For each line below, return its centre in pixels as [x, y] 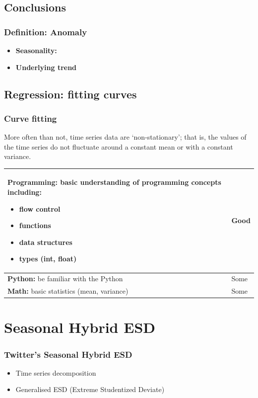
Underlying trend [46, 67]
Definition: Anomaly [46, 32]
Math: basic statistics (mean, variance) [68, 291]
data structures [46, 242]
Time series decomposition [56, 372]
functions [35, 225]
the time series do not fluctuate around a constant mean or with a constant [119, 146]
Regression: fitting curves [70, 94]
